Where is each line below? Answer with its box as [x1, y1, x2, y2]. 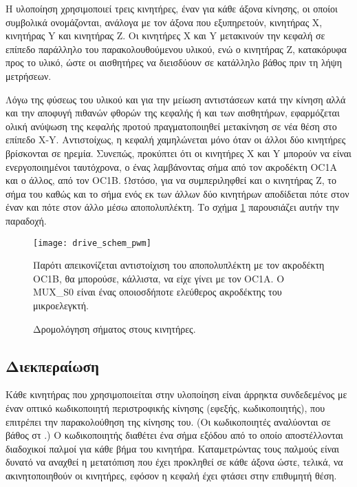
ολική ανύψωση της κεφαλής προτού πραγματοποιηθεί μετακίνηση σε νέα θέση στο [6, 118, 337, 133]
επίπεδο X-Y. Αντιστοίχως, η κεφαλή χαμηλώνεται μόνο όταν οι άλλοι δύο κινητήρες [6, 132, 346, 147]
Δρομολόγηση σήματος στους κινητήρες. [33, 321, 196, 335]
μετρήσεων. [6, 68, 52, 83]
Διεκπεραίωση [6, 355, 99, 376]
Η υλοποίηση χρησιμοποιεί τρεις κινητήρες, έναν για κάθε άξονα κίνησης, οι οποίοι [6, 1, 338, 15]
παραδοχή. [6, 213, 47, 227]
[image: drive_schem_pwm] [33, 238, 151, 248]
